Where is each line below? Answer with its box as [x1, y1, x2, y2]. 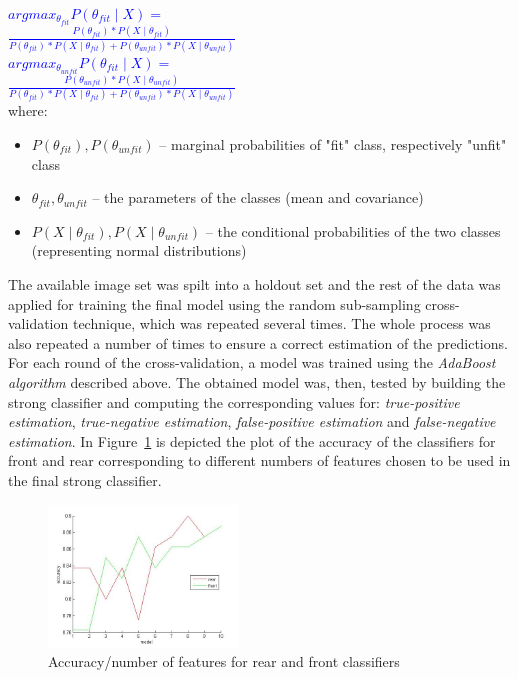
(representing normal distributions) [31, 240, 247, 261]
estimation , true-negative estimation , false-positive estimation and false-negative [8, 411, 496, 432]
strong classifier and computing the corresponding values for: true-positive [8, 391, 460, 412]
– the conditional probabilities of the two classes [205, 220, 501, 241]
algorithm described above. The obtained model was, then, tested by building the [8, 371, 506, 392]
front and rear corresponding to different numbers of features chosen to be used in [8, 450, 511, 471]
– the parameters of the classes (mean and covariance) [92, 187, 424, 208]
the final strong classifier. [8, 469, 162, 490]
